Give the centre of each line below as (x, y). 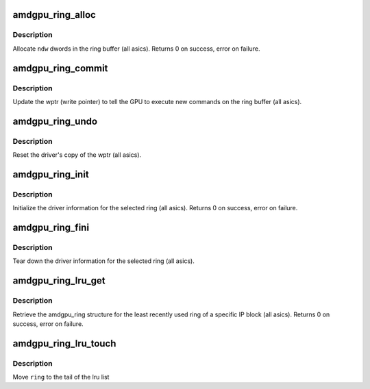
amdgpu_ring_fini (51, 228)
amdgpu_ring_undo (55, 121)
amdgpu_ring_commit (60, 68)
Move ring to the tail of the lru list (61, 377)
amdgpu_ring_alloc (54, 15)
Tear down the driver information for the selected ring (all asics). (103, 261)
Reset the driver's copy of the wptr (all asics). (77, 155)
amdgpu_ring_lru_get (59, 281)
